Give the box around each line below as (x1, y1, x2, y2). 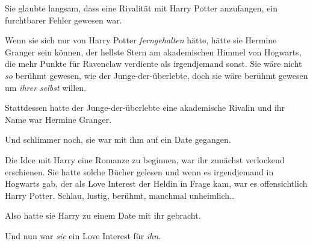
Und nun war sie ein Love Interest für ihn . (5, 229, 161, 242)
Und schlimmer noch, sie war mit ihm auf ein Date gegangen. (5, 133, 231, 146)
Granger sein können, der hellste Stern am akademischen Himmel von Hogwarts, (5, 45, 302, 58)
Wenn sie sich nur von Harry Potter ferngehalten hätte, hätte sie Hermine (5, 34, 277, 46)
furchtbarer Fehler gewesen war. (5, 13, 122, 26)
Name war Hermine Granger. (5, 113, 112, 125)
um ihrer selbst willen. (5, 81, 87, 93)
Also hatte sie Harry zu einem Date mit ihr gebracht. (5, 209, 201, 222)
